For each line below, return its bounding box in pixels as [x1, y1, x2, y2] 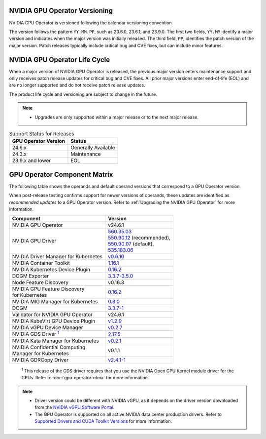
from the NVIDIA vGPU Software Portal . [34, 404, 115, 410]
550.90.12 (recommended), [107, 235, 171, 241]
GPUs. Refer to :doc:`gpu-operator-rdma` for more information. [21, 375, 149, 381]
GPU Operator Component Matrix [9, 170, 113, 179]
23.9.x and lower [12, 157, 51, 164]
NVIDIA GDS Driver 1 [12, 330, 60, 338]
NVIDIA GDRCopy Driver [12, 356, 69, 363]
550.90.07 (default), [107, 240, 154, 247]
